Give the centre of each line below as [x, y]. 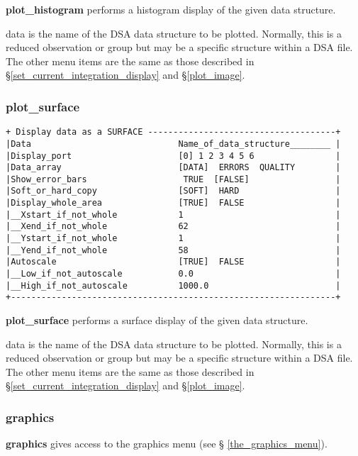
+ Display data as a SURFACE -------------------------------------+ [173, 132]
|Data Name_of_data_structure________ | [173, 144]
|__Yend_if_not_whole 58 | [173, 250]
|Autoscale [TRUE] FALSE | [173, 262]
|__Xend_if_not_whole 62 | [173, 227]
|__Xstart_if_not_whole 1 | [173, 215]
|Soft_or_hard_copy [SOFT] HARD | [173, 191]
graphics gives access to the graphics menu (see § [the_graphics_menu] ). [167, 444]
